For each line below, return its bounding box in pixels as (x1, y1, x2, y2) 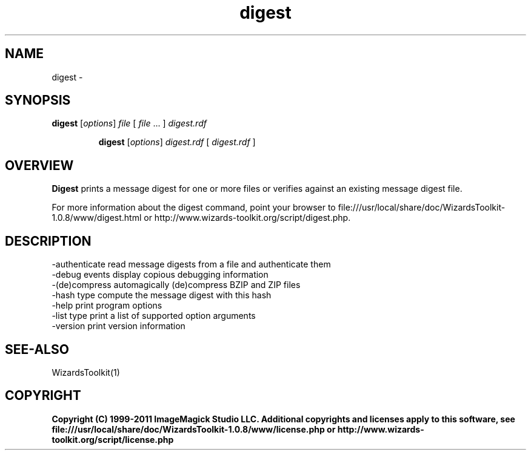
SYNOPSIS (5, 93, 71, 108)
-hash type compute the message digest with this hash (52, 290, 272, 301)
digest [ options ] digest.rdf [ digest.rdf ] (98, 137, 256, 148)
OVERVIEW (5, 157, 74, 173)
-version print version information (52, 321, 185, 332)
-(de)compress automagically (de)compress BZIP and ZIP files (52, 280, 301, 290)
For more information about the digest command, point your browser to (52, 202, 336, 213)
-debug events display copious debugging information (52, 269, 269, 280)
